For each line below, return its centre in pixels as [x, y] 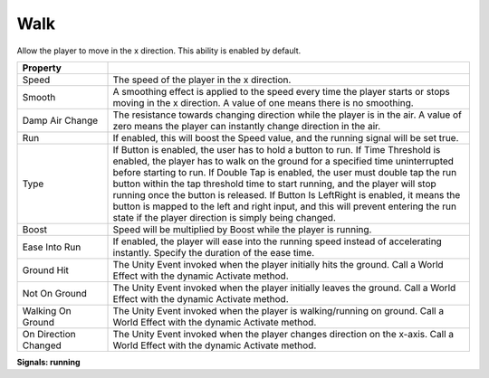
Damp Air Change [60, 120]
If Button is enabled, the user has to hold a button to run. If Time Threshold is [277, 149]
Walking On [47, 310]
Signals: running [48, 362]
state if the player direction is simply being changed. [225, 217]
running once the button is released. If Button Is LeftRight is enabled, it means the [287, 194]
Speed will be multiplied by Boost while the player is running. [242, 229]
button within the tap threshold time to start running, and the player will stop [274, 184]
